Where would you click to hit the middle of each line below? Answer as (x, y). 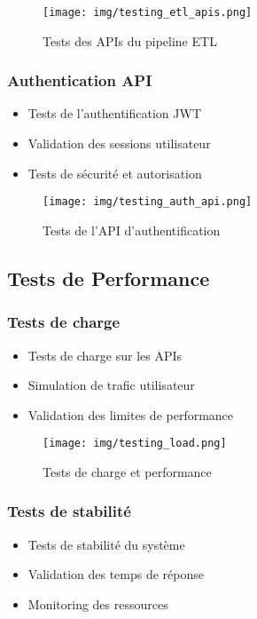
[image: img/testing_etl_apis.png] (148, 12)
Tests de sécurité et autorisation (115, 173)
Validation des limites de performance (131, 414)
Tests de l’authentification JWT (114, 113)
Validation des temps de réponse (116, 574)
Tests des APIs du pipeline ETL (130, 40)
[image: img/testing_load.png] (135, 444)
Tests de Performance (109, 278)
